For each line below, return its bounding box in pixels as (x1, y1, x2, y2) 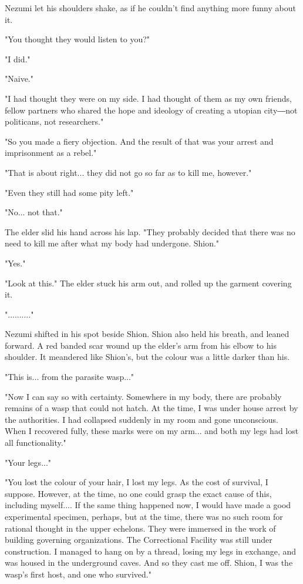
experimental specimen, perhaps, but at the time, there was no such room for (5, 510, 283, 522)
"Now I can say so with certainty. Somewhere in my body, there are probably (5, 390, 282, 402)
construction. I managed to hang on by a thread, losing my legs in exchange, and (5, 545, 297, 557)
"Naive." (5, 72, 33, 85)
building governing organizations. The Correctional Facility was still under (5, 533, 272, 546)
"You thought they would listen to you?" (5, 33, 150, 45)
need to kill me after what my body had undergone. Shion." (5, 237, 220, 249)
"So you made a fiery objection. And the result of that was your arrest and (5, 135, 274, 147)
